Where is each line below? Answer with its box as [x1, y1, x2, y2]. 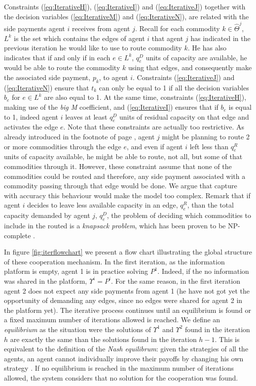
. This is [215, 334, 240, 344]
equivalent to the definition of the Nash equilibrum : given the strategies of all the [4, 343, 249, 354]
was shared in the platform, [4, 275, 87, 286]
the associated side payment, [4, 72, 91, 83]
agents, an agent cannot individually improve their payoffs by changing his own [4, 353, 244, 363]
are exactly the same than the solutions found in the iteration [10, 334, 197, 344]
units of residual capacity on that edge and [119, 111, 249, 122]
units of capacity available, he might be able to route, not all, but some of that [4, 151, 243, 162]
